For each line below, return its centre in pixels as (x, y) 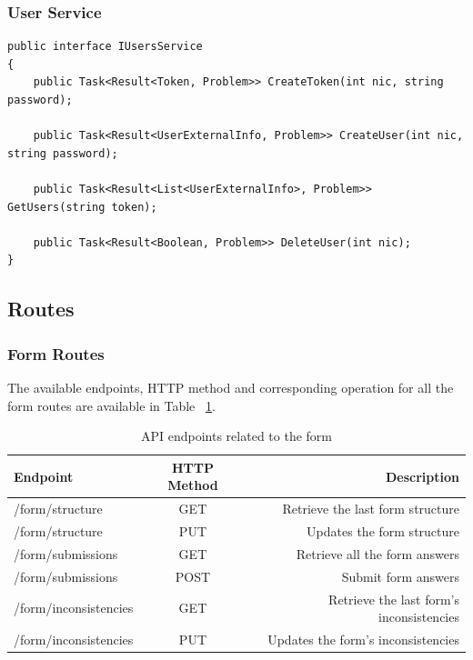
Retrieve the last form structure (371, 509)
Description (422, 476)
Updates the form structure (383, 531)
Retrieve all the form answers (377, 553)
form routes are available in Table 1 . (111, 405)
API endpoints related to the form (236, 436)
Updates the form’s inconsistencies (363, 639)
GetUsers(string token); (82, 207)
